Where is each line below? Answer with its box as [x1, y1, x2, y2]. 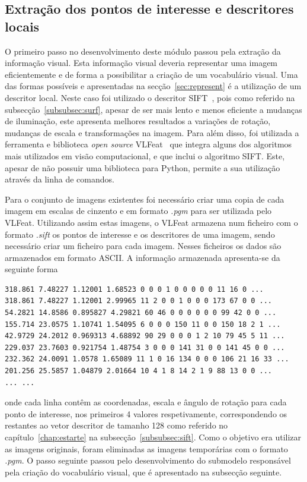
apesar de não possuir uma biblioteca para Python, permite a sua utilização [5, 161, 280, 174]
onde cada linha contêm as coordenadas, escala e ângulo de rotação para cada [5, 396, 287, 408]
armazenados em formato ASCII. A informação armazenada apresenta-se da [5, 251, 280, 263]
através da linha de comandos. [5, 173, 114, 185]
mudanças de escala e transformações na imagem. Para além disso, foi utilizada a [5, 126, 299, 138]
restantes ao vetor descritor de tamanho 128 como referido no [5, 419, 228, 431]
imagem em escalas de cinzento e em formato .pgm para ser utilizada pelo [5, 204, 272, 217]
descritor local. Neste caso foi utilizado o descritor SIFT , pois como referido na [5, 91, 295, 103]
